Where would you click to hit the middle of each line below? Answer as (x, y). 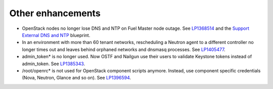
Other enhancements (55, 13)
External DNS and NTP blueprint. (56, 35)
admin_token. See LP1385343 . (54, 64)
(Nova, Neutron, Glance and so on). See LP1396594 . (77, 78)
